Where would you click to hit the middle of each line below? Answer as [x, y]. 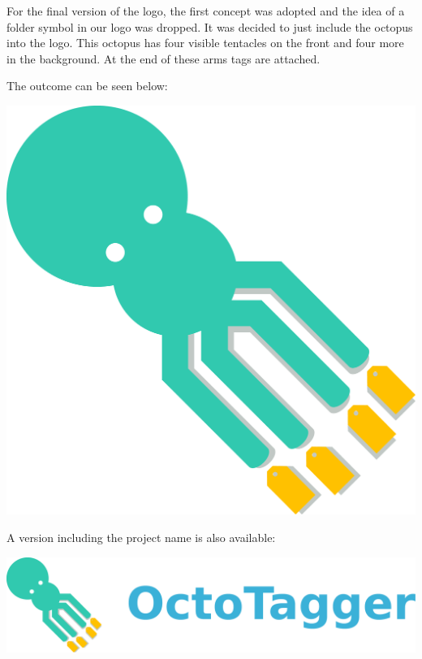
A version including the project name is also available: [141, 538]
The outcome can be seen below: [87, 86]
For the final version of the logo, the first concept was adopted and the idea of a [206, 11]
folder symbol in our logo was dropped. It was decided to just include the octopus [210, 26]
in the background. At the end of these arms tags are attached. [164, 58]
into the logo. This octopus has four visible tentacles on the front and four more [205, 43]
